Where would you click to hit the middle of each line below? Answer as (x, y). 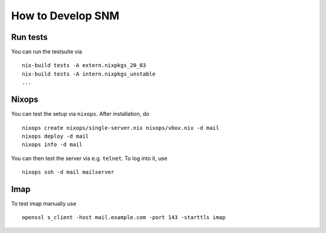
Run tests (29, 37)
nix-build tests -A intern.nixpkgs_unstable (89, 74)
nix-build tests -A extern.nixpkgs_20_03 (84, 65)
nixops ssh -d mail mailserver (68, 172)
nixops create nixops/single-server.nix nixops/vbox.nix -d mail (121, 128)
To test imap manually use (44, 203)
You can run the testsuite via (47, 52)
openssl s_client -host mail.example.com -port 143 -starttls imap (124, 218)
